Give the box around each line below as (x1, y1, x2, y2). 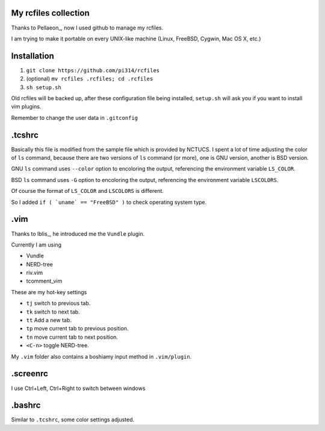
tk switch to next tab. (26, 308, 81, 315)
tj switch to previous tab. (26, 300, 91, 307)
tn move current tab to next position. (26, 333, 119, 341)
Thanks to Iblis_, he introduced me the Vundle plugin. (11, 230, 145, 238)
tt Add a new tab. (26, 316, 72, 324)
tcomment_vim (26, 277, 63, 285)
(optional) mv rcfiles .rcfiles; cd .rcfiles (26, 75, 153, 83)
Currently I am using (11, 241, 61, 248)
